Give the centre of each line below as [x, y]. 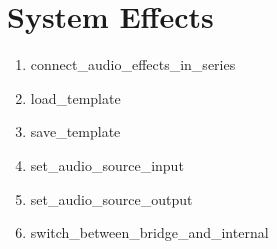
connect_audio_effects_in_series [133, 64]
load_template [75, 97]
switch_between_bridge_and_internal [149, 232]
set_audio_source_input [107, 164]
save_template [75, 131]
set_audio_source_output [111, 198]
